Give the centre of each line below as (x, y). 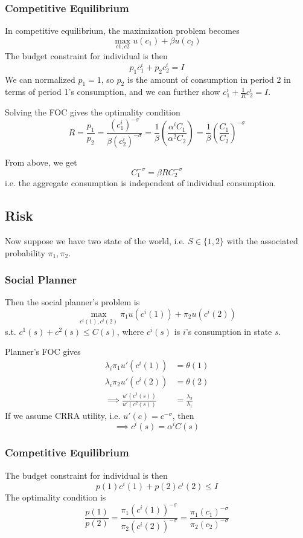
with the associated (262, 240)
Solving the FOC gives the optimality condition (93, 112)
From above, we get (41, 162)
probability (25, 252)
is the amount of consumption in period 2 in (209, 79)
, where (130, 331)
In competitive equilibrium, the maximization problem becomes (122, 31)
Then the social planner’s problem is (72, 302)
